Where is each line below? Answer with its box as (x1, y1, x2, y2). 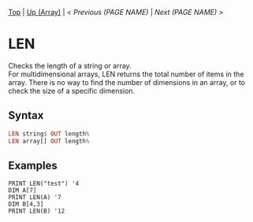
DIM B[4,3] (8, 201, 44, 209)
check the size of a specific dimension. (8, 86, 136, 95)
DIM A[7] (8, 187, 37, 194)
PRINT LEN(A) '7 (8, 194, 61, 202)
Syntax (8, 109, 44, 122)
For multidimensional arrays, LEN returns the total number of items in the (8, 69, 244, 79)
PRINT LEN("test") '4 (8, 179, 80, 188)
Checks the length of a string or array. (8, 61, 132, 70)
